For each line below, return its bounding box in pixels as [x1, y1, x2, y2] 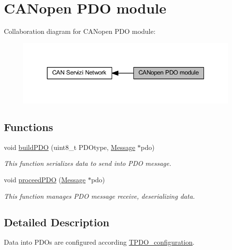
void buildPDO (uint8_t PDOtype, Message [4, 142, 135, 152]
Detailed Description [4, 214, 110, 229]
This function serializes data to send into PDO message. [4, 158, 172, 168]
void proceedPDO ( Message [4, 175, 86, 185]
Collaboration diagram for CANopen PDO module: [4, 26, 156, 36]
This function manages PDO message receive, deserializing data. [4, 191, 195, 201]
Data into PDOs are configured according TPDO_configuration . [4, 237, 195, 247]
